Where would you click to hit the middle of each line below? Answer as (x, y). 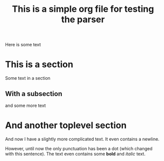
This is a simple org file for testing (83, 9)
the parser (83, 19)
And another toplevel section (66, 125)
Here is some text (23, 45)
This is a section (39, 64)
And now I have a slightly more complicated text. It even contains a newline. (82, 139)
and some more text (25, 105)
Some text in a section (28, 78)
